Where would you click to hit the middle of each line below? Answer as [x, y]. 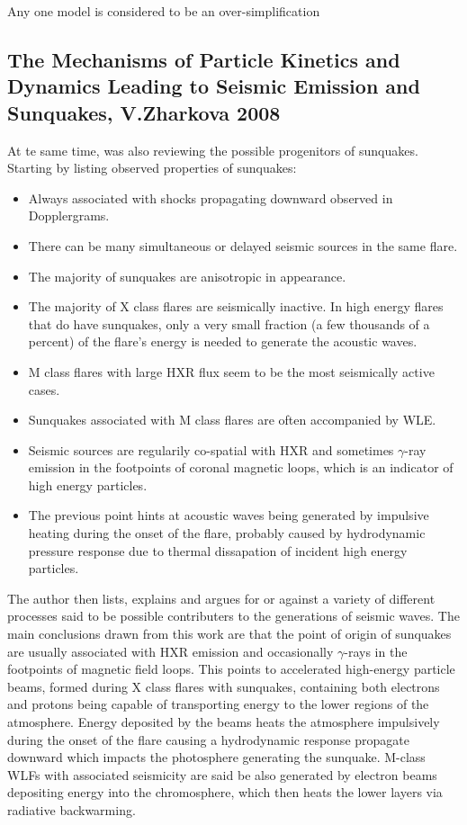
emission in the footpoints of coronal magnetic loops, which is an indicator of [241, 467]
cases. [44, 389]
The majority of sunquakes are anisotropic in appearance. [187, 276]
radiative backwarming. [72, 809]
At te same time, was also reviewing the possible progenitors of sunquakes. [213, 150]
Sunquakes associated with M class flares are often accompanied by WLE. [232, 420]
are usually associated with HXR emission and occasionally [171, 651]
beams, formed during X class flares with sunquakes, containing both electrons [224, 686]
